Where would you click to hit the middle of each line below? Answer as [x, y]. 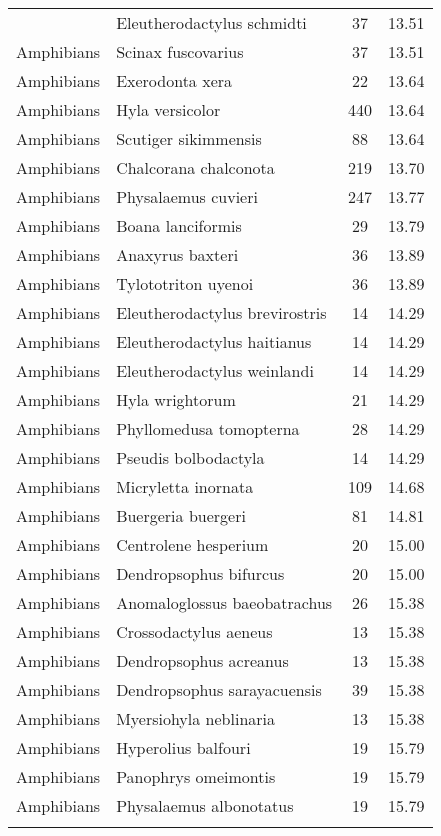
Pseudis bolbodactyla [190, 457]
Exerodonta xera [174, 80]
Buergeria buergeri [181, 515]
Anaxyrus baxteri [177, 254]
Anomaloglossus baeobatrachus [224, 602]
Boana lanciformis [179, 225]
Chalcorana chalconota [195, 167]
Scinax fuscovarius [180, 51]
